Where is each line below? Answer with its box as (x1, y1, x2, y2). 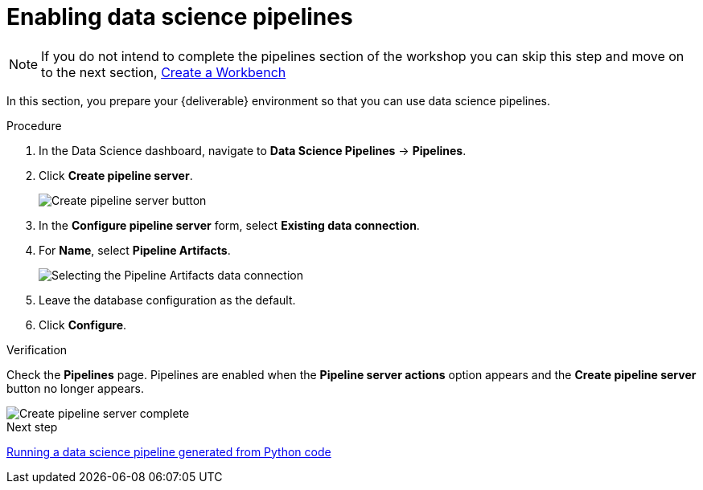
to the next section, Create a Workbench (41, 63, 286, 80)
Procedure (6, 118, 62, 133)
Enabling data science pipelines (6, 3, 353, 31)
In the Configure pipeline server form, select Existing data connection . (39, 218, 420, 232)
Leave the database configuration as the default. (39, 292, 296, 307)
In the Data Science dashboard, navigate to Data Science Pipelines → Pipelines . (39, 143, 467, 157)
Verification (6, 342, 68, 357)
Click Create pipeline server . (39, 168, 193, 182)
